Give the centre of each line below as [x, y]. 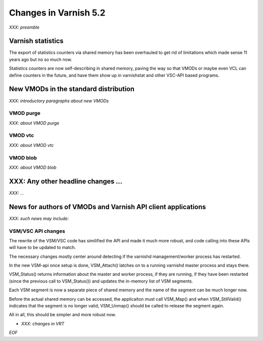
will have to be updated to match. [42, 248]
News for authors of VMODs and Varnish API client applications [108, 207]
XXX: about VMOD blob [33, 167]
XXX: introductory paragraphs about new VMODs [59, 101]
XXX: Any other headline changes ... [66, 181]
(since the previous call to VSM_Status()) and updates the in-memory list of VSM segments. [101, 281]
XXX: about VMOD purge [34, 123]
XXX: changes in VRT [43, 323]
